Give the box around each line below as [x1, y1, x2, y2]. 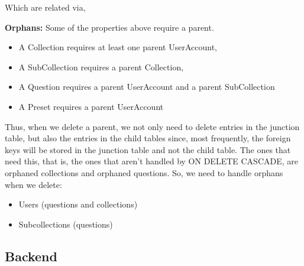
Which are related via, [5, 1, 86, 13]
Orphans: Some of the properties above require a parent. [5, 21, 214, 33]
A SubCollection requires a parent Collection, [18, 60, 184, 73]
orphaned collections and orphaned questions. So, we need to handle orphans [5, 166, 283, 179]
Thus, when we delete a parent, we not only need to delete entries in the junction [5, 120, 300, 132]
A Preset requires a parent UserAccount [18, 100, 164, 112]
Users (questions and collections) [18, 198, 138, 210]
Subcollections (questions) [18, 218, 113, 230]
